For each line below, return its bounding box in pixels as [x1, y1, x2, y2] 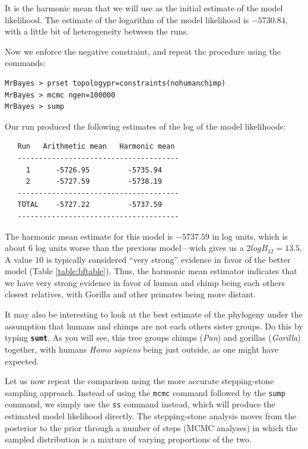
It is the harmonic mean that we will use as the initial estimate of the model [5, 2, 283, 14]
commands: [5, 56, 46, 69]
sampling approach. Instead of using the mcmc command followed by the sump [5, 386, 285, 398]
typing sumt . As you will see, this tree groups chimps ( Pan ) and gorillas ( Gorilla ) [5, 331, 301, 344]
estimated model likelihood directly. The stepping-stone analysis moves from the [5, 410, 297, 422]
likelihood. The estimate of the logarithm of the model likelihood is [5, 13, 249, 26]
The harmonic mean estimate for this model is [5, 230, 173, 242]
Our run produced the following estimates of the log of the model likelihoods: [5, 120, 286, 132]
